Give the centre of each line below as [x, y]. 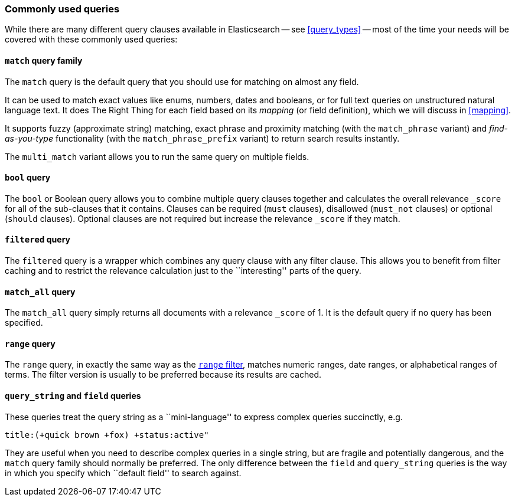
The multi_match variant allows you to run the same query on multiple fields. [157, 156]
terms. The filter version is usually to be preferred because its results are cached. [163, 375]
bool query [28, 178]
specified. [24, 323]
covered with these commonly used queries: [91, 40]
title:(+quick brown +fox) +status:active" [107, 435]
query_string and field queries [73, 396]
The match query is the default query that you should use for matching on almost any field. [182, 81]
